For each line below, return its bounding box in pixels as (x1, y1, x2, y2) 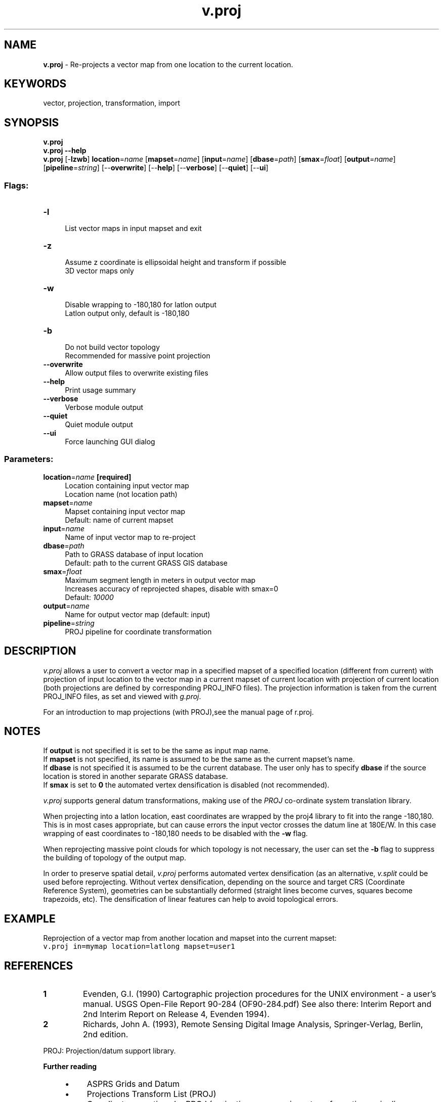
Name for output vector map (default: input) (65, 610, 210, 619)
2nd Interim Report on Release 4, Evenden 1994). (82, 1009, 270, 1020)
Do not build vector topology (65, 343, 160, 352)
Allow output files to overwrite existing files (65, 369, 208, 378)
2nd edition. (82, 1029, 128, 1040)
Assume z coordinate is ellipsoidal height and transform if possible (65, 258, 287, 267)
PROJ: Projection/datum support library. (43, 1046, 176, 1055)
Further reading (43, 1062, 97, 1071)
